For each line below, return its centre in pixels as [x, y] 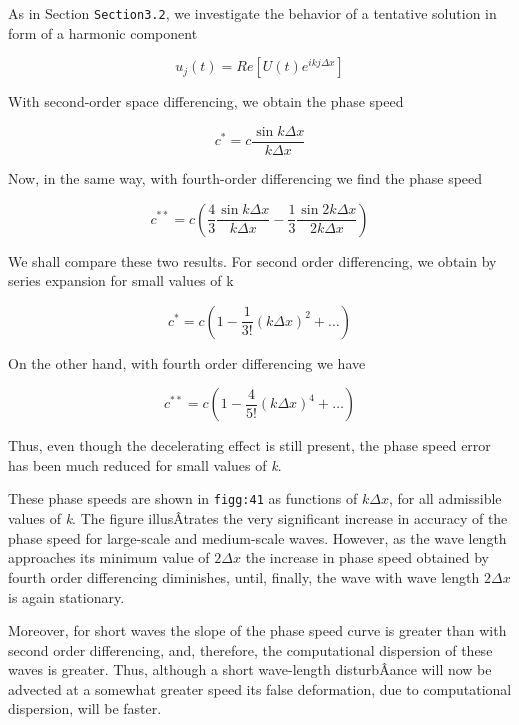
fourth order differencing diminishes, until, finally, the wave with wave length [244, 576]
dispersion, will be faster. [85, 708]
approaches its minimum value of [109, 557]
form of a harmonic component [103, 32]
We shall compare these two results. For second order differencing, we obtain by [252, 260]
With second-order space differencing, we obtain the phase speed [206, 101]
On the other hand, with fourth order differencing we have [187, 362]
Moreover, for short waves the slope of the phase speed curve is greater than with [257, 630]
